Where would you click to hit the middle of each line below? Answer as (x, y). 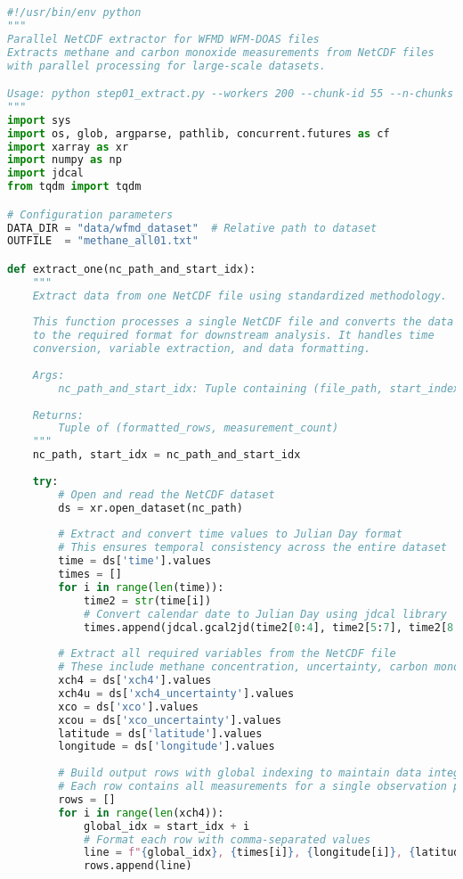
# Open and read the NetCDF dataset (167, 494)
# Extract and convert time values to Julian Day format (230, 534)
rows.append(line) (138, 866)
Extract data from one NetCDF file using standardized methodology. (240, 296)
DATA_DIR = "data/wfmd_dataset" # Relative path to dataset (192, 228)
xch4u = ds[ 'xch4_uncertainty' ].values (176, 693)
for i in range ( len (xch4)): (141, 813)
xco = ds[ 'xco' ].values (128, 706)
